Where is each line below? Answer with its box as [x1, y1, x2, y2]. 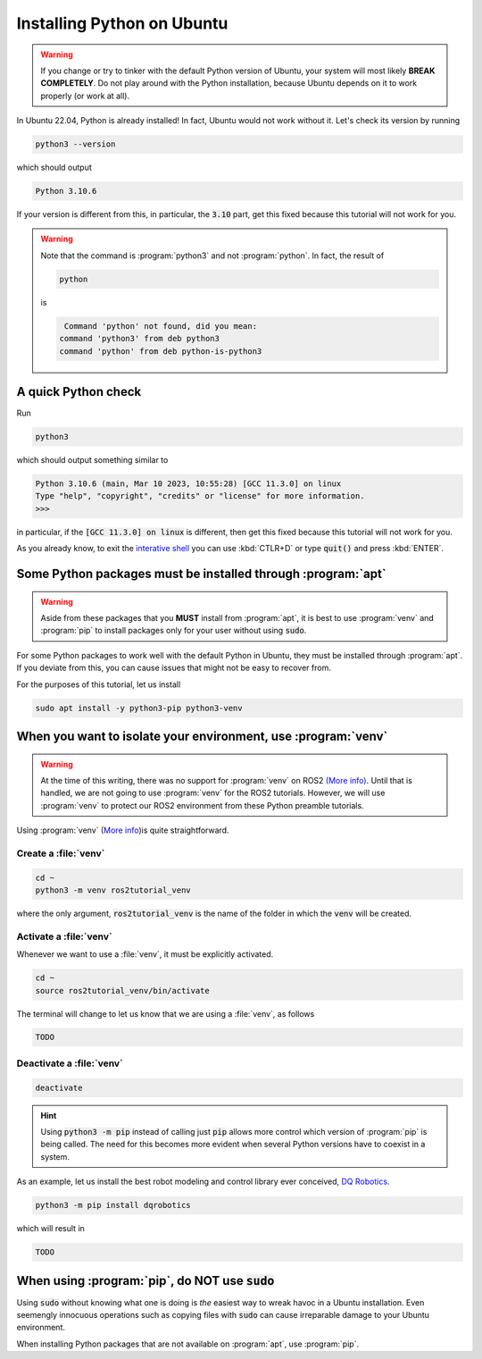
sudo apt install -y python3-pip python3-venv [35, 702, 243, 713]
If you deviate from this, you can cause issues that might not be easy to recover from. [16, 662, 332, 674]
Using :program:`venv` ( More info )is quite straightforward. [16, 825, 229, 835]
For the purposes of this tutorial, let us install [16, 679, 181, 690]
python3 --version [35, 139, 116, 149]
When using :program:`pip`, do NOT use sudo [16, 1273, 275, 1288]
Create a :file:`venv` [16, 847, 105, 860]
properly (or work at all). [40, 90, 129, 101]
